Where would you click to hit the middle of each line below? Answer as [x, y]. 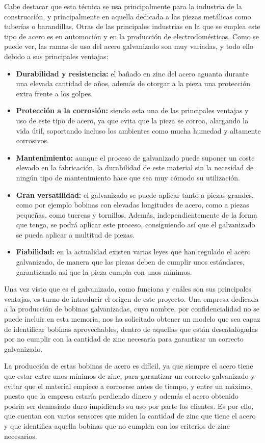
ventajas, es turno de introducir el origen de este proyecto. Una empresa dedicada [131, 298]
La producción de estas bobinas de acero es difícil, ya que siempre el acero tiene [129, 366]
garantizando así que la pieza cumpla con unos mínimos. [104, 271]
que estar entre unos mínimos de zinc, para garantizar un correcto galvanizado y [129, 376]
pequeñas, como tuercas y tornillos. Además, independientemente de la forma [137, 214]
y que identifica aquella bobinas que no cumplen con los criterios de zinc [117, 425]
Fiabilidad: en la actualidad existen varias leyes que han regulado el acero [133, 252]
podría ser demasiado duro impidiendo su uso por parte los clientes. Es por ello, [129, 406]
